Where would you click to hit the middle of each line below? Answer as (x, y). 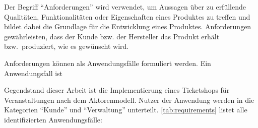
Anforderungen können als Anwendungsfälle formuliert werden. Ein (108, 63)
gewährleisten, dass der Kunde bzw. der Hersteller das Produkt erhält (112, 36)
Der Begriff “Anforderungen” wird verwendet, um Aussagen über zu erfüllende (125, 7)
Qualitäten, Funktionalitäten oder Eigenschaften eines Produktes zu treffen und (127, 16)
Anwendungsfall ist (34, 73)
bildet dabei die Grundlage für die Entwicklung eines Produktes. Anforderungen (128, 26)
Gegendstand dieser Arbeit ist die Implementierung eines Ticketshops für (117, 90)
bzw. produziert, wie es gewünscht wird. (67, 46)
